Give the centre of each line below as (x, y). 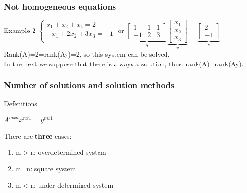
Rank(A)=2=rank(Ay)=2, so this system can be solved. (87, 54)
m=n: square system (46, 168)
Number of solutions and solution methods (89, 85)
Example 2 (20, 30)
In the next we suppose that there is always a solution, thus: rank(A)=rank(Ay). (124, 63)
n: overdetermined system (68, 152)
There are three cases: (38, 136)
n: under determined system (72, 185)
